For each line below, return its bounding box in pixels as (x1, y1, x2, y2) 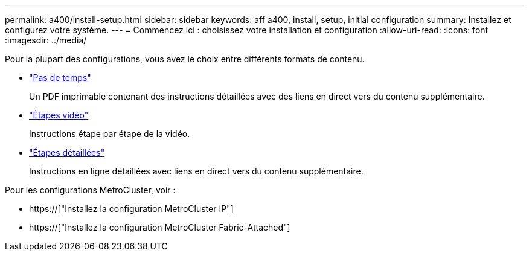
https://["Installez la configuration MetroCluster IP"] (29, 203, 234, 214)
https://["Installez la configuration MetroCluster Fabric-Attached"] (29, 222, 290, 232)
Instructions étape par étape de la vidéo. (29, 129, 190, 139)
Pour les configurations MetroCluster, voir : (5, 185, 176, 195)
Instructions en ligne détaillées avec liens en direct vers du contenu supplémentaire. (29, 166, 364, 176)
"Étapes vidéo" (29, 110, 89, 120)
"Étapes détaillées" (29, 147, 105, 158)
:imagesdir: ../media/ (5, 35, 87, 45)
